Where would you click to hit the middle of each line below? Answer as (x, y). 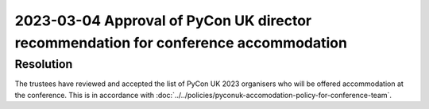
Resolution (44, 64)
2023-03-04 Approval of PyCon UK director (163, 21)
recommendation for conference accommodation (181, 43)
